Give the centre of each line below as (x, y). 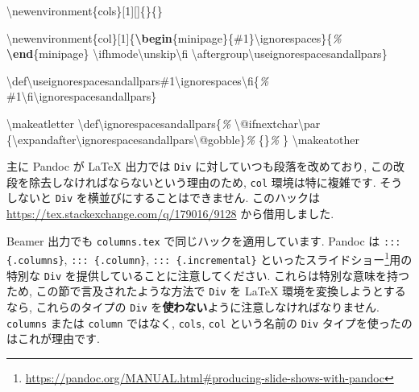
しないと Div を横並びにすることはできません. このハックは (164, 198)
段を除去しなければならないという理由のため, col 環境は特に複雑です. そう (205, 182)
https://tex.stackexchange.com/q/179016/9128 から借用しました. (170, 214)
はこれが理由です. (53, 338)
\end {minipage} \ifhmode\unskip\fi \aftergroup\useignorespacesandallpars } (197, 54)
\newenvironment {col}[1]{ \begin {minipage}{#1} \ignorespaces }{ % (174, 37)
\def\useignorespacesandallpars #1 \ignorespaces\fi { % (138, 80)
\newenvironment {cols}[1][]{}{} (85, 10)
